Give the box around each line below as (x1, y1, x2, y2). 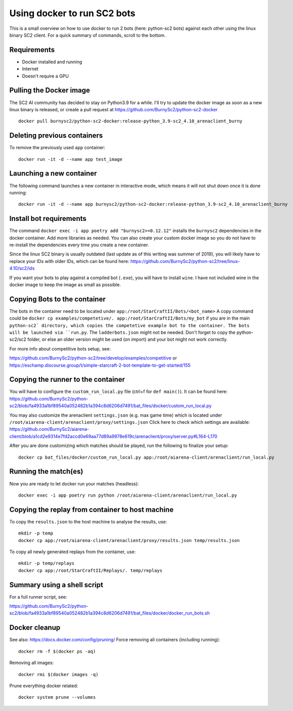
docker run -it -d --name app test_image (18, 156, 122, 162)
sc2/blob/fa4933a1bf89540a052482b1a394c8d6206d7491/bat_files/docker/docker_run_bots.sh (9, 610, 210, 616)
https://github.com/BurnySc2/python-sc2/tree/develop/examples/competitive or (9, 355, 177, 361)
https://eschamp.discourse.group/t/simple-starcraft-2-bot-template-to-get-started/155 (9, 362, 191, 368)
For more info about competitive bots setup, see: (9, 345, 111, 351)
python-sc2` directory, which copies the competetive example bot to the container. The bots (9, 323, 250, 328)
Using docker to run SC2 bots (9, 8, 136, 19)
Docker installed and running (22, 59, 82, 65)
